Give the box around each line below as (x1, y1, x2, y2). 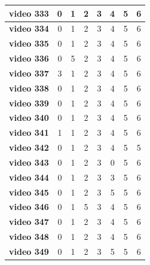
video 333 (9, 7, 49, 19)
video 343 (9, 156, 49, 168)
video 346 (9, 200, 49, 213)
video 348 (9, 230, 49, 243)
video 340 (9, 111, 49, 124)
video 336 (9, 52, 49, 65)
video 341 (9, 126, 49, 139)
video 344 (9, 170, 49, 183)
